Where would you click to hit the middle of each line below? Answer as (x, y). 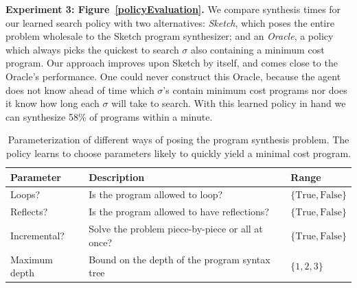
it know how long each (53, 103)
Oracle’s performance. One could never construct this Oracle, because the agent (173, 76)
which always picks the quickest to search (92, 49)
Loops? (25, 194)
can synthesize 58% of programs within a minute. (109, 116)
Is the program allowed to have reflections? (179, 212)
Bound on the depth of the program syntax (180, 259)
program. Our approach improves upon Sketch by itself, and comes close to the (172, 63)
